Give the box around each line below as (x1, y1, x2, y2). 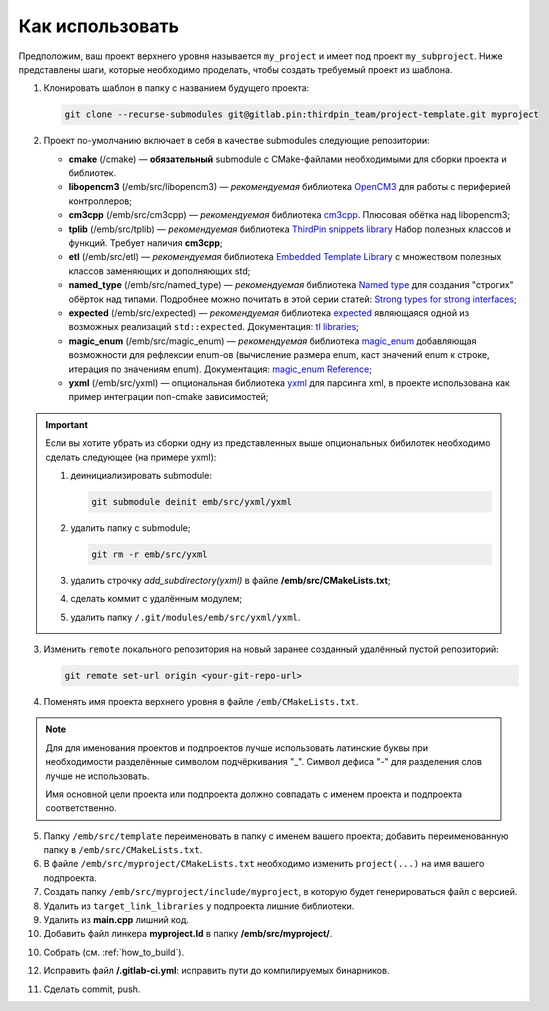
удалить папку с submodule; (70, 521, 191, 534)
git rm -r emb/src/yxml (91, 548, 209, 560)
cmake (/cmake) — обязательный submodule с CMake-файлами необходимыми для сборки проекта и (68, 153, 507, 165)
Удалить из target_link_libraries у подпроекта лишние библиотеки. (43, 900, 355, 912)
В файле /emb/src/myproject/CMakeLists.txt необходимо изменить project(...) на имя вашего (43, 858, 485, 870)
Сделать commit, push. (43, 983, 141, 995)
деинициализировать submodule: (70, 469, 212, 481)
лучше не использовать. (45, 770, 150, 782)
